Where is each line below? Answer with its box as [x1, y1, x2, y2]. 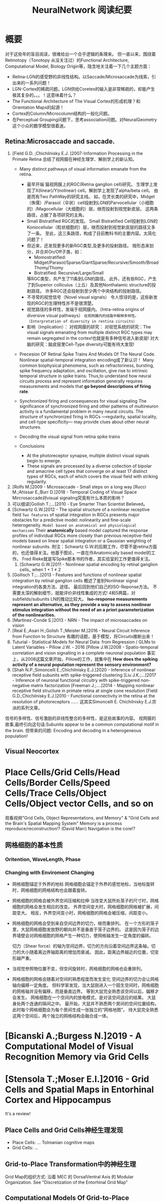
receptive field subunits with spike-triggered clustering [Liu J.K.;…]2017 [12, 672, 156, 678]
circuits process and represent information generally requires [19, 378, 143, 384]
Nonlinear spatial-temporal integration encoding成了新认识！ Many [19, 357, 154, 363]
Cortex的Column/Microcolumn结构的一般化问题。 [12, 110, 112, 116]
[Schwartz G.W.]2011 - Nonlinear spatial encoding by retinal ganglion [19, 561, 158, 567]
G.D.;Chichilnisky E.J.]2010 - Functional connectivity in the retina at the [12, 692, 155, 699]
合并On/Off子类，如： [40, 249, 83, 255]
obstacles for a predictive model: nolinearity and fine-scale [12, 517, 131, 523]
